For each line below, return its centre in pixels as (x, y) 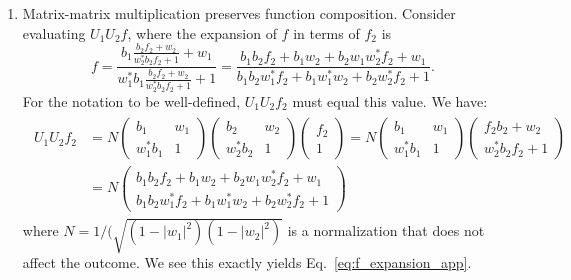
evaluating (54, 32)
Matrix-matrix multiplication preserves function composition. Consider (239, 13)
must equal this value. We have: (390, 100)
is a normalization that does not (386, 230)
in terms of (326, 32)
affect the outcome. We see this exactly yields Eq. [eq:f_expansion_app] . (247, 262)
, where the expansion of (202, 32)
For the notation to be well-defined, (131, 100)
